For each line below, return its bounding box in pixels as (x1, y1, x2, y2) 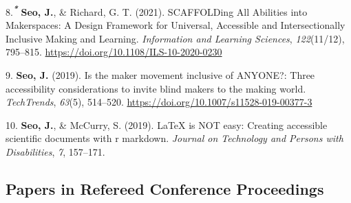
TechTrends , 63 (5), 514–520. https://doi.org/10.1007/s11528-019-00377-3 (6, 95, 312, 109)
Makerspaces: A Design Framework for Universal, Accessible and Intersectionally (6, 18, 345, 32)
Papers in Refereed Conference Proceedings (6, 178, 324, 199)
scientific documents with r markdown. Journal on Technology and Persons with (6, 131, 343, 145)
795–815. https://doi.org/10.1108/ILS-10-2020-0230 (6, 45, 222, 59)
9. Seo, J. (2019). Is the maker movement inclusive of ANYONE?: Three (6, 68, 315, 82)
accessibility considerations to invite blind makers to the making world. (6, 81, 306, 95)
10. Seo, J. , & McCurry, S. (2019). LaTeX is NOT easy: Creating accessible (6, 117, 328, 132)
